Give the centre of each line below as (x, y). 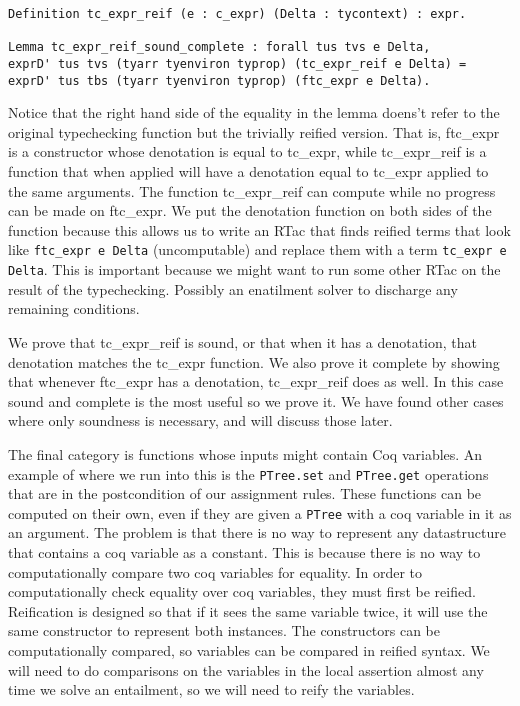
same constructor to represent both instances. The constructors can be (224, 630)
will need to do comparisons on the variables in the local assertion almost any (246, 669)
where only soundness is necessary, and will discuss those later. (200, 420)
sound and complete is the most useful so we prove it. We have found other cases (256, 400)
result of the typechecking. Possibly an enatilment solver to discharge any (233, 288)
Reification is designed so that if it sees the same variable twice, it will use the (248, 610)
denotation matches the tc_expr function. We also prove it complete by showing (254, 361)
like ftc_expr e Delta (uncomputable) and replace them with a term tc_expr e (257, 249)
